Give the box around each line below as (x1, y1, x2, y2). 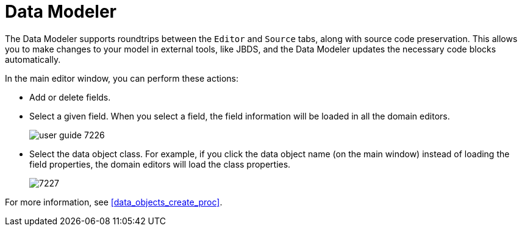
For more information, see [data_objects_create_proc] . (5, 196, 223, 207)
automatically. (5, 54, 61, 65)
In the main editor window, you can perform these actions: (5, 73, 238, 84)
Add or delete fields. (29, 91, 111, 102)
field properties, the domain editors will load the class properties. (29, 158, 291, 169)
